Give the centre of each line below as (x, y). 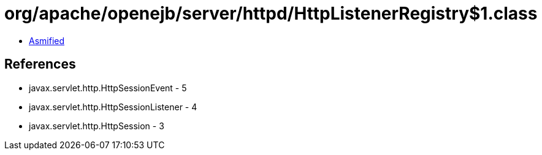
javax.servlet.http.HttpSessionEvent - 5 (108, 88)
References (40, 64)
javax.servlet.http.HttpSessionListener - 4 (113, 107)
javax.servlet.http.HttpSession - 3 (97, 126)
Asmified (47, 40)
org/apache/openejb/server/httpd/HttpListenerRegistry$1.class (271, 13)
